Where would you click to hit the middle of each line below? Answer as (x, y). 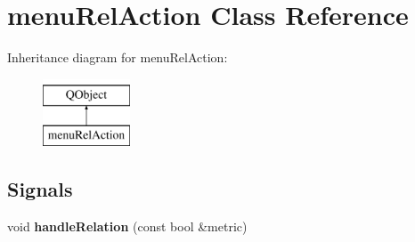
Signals (40, 189)
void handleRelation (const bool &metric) (127, 226)
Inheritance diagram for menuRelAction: (118, 57)
